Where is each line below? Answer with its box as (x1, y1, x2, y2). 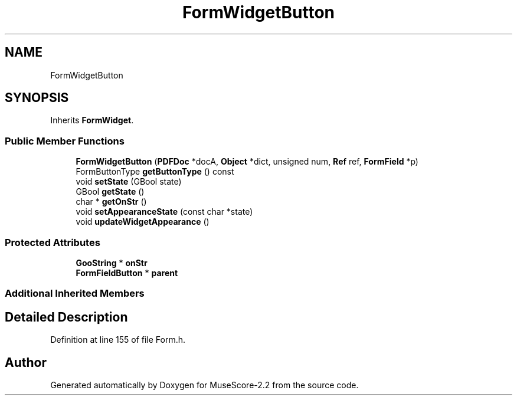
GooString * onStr (76, 257, 148, 268)
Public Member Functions (5, 135, 125, 147)
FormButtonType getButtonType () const (76, 166, 234, 177)
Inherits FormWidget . (50, 115, 134, 126)
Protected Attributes (5, 236, 100, 248)
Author (5, 355, 47, 370)
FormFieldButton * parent (76, 267, 178, 278)
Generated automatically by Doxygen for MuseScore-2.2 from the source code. (50, 380, 359, 390)
